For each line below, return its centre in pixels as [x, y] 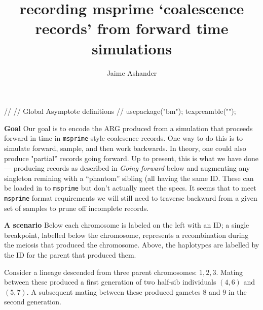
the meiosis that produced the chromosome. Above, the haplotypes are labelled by [132, 245]
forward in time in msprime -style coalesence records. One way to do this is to [124, 138]
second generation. [33, 302]
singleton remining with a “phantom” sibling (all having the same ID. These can [129, 178]
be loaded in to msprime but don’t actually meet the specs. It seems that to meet [130, 188]
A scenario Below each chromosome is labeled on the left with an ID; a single [127, 225]
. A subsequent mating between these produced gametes [114, 291]
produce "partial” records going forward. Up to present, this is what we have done [131, 158]
